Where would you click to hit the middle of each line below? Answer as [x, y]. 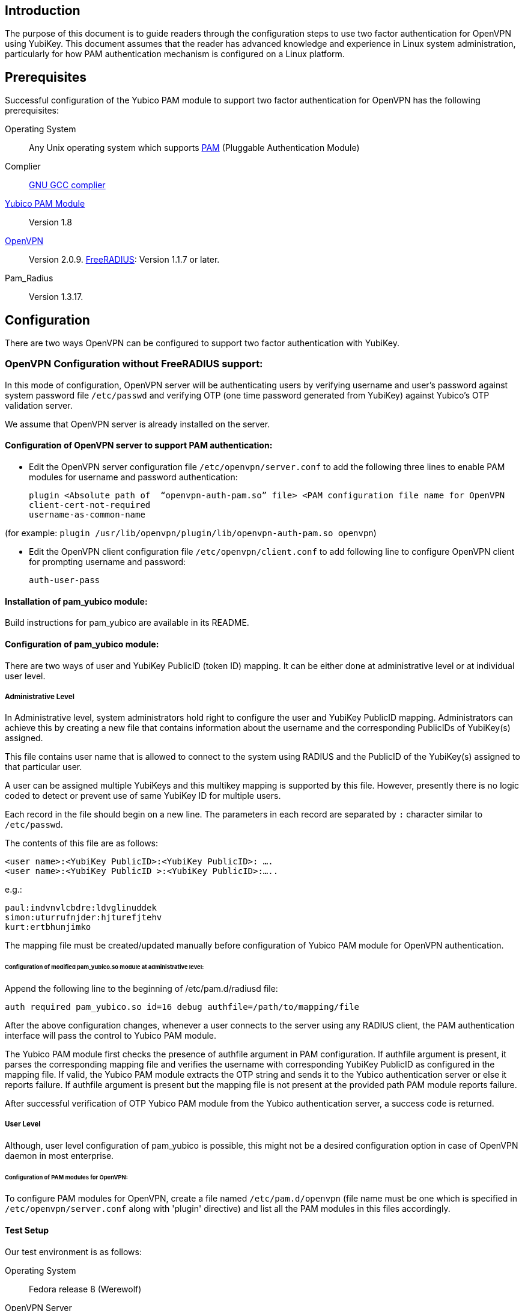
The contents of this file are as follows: [82, 843]
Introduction [43, 11]
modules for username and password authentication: [133, 477]
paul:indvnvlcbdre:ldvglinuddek [81, 908]
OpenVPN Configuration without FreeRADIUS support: [134, 364]
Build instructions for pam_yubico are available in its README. [127, 623]
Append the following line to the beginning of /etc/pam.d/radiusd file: [141, 988]
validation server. [39, 405]
